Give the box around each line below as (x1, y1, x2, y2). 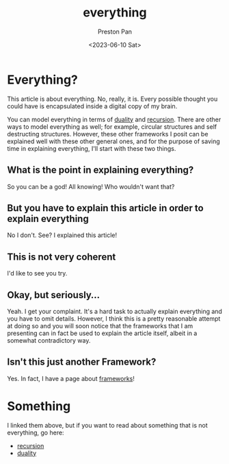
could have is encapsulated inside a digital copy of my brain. (7, 101, 178, 110)
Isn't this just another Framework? (7, 356, 157, 368)
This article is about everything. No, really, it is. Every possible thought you (7, 95, 218, 103)
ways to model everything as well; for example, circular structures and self (7, 122, 217, 131)
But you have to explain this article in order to (7, 202, 204, 214)
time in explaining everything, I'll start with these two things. (7, 144, 176, 152)
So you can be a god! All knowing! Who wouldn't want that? (7, 182, 175, 191)
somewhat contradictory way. (7, 336, 91, 344)
